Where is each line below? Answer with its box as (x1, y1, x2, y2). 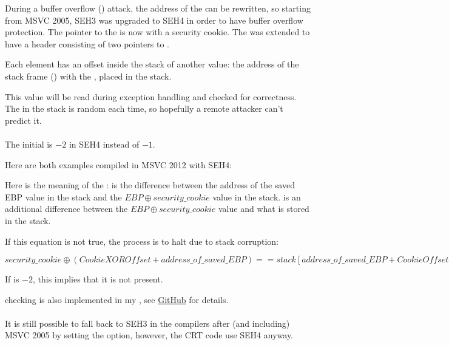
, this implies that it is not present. (32, 273, 163, 285)
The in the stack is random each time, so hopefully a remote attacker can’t (5, 102, 283, 115)
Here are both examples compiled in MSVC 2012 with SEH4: (5, 158, 232, 171)
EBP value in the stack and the (5, 190, 122, 203)
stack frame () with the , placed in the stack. (5, 69, 172, 82)
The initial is (5, 137, 53, 150)
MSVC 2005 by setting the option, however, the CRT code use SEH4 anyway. (5, 329, 294, 341)
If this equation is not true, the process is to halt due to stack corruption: (5, 234, 279, 247)
